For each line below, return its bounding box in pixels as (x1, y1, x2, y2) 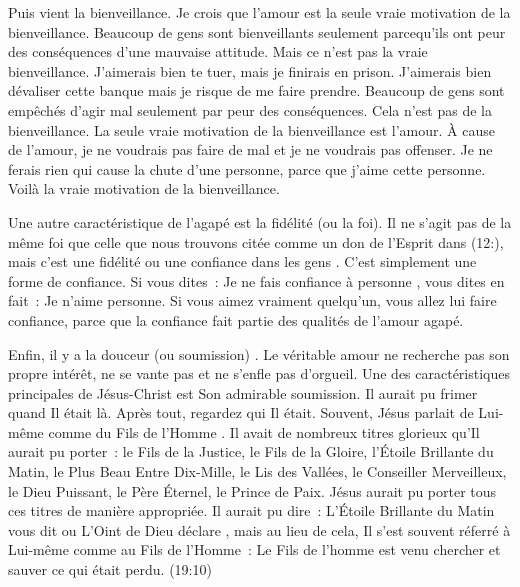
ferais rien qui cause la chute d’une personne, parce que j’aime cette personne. (8, 158, 486, 179)
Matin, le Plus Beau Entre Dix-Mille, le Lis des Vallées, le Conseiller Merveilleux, (8, 461, 507, 482)
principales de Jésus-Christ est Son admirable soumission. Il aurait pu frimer (8, 382, 478, 403)
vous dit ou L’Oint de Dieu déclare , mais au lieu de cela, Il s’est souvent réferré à (8, 519, 511, 540)
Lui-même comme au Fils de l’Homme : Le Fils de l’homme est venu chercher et (8, 539, 501, 560)
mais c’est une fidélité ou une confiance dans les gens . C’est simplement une (8, 251, 477, 272)
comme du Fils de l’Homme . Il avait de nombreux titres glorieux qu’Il (48, 421, 480, 442)
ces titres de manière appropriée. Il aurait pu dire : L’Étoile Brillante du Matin (8, 500, 495, 521)
